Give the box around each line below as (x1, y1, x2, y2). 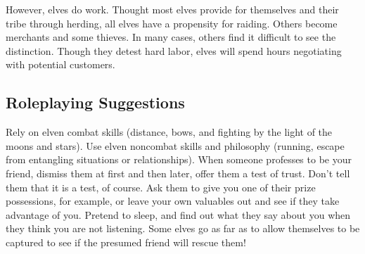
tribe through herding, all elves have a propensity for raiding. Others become (6, 15, 338, 30)
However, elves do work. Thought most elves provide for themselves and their (6, 2, 339, 16)
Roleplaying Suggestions (6, 91, 185, 113)
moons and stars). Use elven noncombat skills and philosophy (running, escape (6, 138, 345, 153)
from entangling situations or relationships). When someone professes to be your (6, 152, 352, 167)
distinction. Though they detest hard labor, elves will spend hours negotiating (6, 43, 342, 58)
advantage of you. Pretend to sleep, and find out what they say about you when (6, 207, 351, 222)
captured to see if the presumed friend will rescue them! (6, 234, 246, 249)
